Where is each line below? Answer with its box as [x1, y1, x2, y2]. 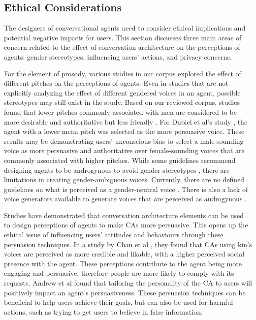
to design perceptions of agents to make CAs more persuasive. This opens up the [4, 220, 248, 230]
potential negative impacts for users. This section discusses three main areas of [4, 32, 242, 42]
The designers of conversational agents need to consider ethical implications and [4, 23, 246, 33]
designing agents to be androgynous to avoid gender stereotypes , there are [4, 164, 230, 175]
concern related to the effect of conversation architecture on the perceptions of [4, 42, 240, 52]
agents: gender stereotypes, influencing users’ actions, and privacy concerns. [4, 51, 232, 62]
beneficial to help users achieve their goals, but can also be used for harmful [4, 297, 233, 307]
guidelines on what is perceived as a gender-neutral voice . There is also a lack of [4, 184, 248, 194]
